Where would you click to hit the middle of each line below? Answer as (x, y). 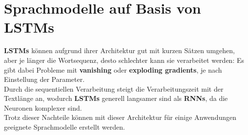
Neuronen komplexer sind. (43, 107)
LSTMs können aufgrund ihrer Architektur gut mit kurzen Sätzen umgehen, (119, 50)
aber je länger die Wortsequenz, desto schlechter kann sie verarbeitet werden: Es (124, 60)
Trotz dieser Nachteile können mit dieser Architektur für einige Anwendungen (120, 117)
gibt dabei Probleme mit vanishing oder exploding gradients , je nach (113, 69)
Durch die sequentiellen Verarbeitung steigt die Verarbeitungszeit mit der (114, 88)
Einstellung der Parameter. (44, 79)
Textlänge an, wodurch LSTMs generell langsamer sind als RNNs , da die (116, 98)
